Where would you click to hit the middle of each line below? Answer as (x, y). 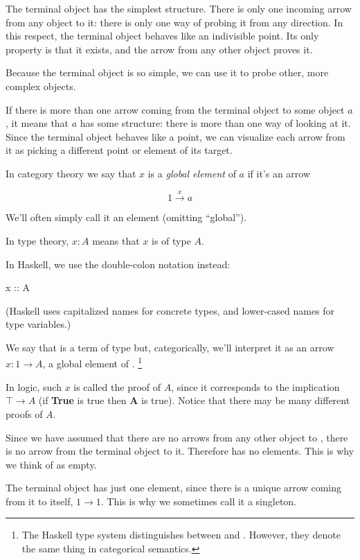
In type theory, (37, 240)
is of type (171, 240)
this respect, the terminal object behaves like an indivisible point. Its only (162, 36)
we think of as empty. (51, 464)
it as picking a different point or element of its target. (119, 150)
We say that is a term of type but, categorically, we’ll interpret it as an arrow (170, 347)
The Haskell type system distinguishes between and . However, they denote (181, 535)
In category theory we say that (71, 173)
